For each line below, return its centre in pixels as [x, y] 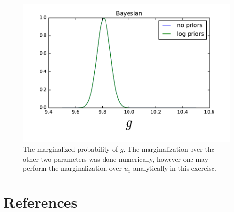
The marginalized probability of [71, 149]
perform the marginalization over [73, 168]
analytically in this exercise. [175, 168]
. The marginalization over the [169, 149]
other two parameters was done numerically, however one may [116, 158]
